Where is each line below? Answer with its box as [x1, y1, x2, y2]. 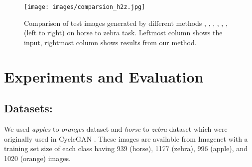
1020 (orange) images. [4, 153, 71, 163]
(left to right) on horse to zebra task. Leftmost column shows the [24, 27, 223, 38]
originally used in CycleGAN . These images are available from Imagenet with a [4, 133, 248, 144]
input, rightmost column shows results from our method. [24, 37, 197, 47]
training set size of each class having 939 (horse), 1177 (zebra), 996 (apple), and [4, 143, 248, 154]
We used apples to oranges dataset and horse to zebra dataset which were [4, 124, 228, 134]
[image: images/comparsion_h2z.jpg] [24, 3, 145, 10]
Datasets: [4, 100, 53, 116]
